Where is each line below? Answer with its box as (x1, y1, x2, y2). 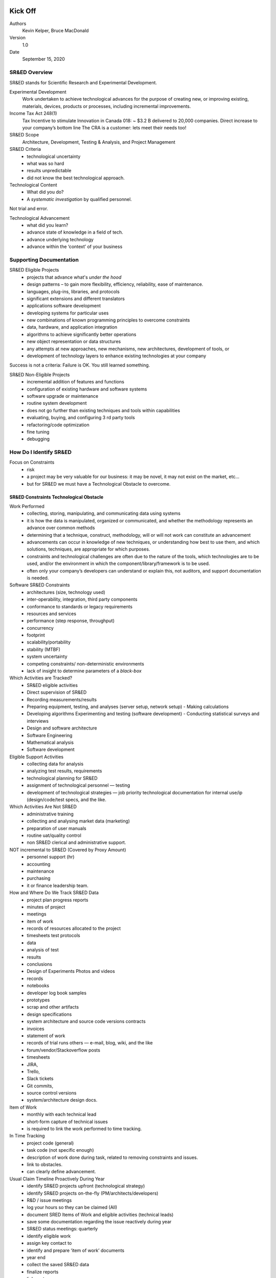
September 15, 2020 (22, 56, 65, 62)
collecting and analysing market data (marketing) (27, 818, 130, 824)
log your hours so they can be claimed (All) (27, 1204, 118, 1211)
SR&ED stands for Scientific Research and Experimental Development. (9, 79, 157, 85)
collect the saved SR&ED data (27, 1262, 89, 1268)
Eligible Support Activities (9, 754, 64, 760)
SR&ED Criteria (9, 146, 41, 152)
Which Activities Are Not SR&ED (9, 804, 77, 810)
